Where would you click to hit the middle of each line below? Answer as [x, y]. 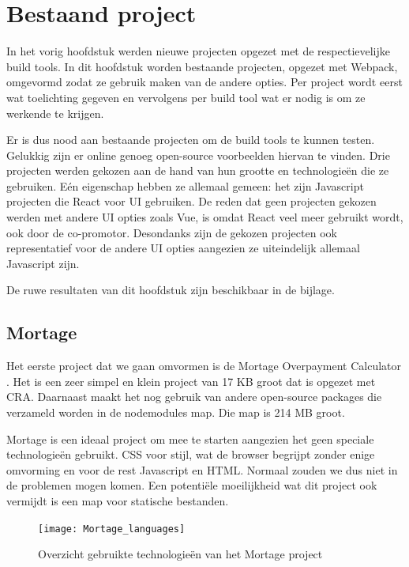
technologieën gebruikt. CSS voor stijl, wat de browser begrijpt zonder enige [191, 454]
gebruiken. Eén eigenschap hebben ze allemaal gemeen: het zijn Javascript [185, 185]
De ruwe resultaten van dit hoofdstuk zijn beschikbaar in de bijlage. [171, 290]
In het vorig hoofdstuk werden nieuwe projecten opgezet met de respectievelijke [198, 51]
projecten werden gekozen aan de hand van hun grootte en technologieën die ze [198, 170]
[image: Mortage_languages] [112, 529]
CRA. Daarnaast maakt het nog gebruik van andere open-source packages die [194, 397]
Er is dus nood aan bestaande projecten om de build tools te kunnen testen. [191, 140]
